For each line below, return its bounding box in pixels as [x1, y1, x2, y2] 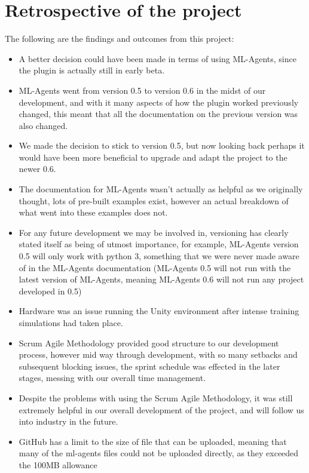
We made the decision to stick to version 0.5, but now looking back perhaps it [19, 139, 305, 152]
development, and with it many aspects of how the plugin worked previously [19, 96, 299, 108]
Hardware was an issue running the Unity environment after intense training [19, 305, 299, 317]
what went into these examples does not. [19, 206, 168, 219]
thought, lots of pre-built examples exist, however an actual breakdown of [19, 194, 289, 207]
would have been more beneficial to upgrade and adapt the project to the [19, 150, 287, 163]
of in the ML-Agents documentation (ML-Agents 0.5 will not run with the [19, 261, 291, 274]
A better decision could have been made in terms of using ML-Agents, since [19, 52, 296, 64]
